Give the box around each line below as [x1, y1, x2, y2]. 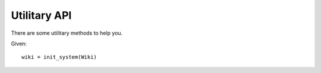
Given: [11, 40, 27, 47]
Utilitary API [11, 9, 72, 22]
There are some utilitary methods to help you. [11, 29, 123, 36]
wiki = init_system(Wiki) [21, 54, 97, 61]
